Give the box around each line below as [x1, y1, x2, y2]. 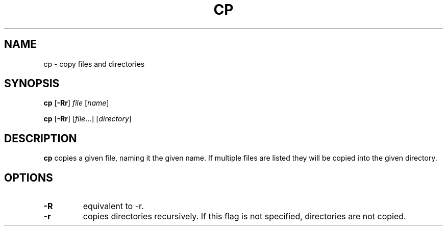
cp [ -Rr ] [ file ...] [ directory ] [43, 114, 132, 123]
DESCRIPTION [4, 132, 77, 145]
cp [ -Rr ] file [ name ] [43, 98, 109, 108]
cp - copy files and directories [43, 59, 145, 68]
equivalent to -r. [83, 201, 144, 212]
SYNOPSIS [4, 77, 60, 90]
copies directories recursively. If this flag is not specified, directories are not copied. [83, 211, 406, 222]
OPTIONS [4, 171, 53, 184]
